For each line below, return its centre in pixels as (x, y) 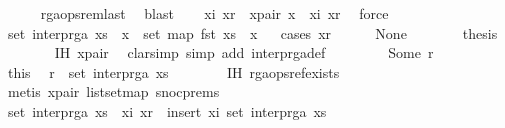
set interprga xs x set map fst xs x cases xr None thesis (252, 32)
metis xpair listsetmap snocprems (113, 91)
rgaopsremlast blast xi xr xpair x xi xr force (214, 13)
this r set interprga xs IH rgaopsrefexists (173, 71)
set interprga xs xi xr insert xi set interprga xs (167, 110)
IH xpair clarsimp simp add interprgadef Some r (244, 52)
